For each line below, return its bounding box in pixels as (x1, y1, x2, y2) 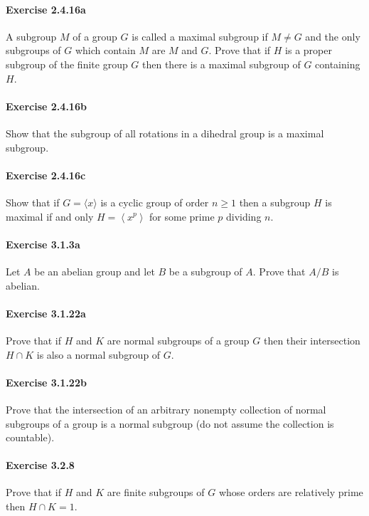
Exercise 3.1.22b (6, 374, 87, 389)
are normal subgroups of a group (107, 332, 250, 347)
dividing (225, 209, 262, 223)
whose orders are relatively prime (218, 485, 363, 500)
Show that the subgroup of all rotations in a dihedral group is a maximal (6, 125, 324, 140)
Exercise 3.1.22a (6, 305, 86, 320)
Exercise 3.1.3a (6, 236, 80, 251)
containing (315, 56, 360, 71)
